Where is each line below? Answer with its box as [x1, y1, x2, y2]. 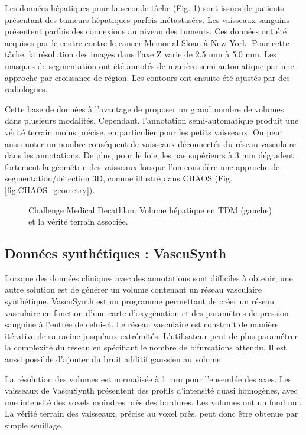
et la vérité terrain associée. [28, 215, 128, 228]
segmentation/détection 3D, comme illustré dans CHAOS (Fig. [5, 172, 232, 184]
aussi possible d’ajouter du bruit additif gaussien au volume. [5, 353, 223, 365]
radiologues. [5, 83, 48, 95]
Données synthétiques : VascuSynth [5, 244, 227, 262]
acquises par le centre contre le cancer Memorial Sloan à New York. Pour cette [5, 36, 289, 48]
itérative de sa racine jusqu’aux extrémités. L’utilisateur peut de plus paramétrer [5, 329, 298, 342]
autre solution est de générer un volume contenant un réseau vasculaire [5, 283, 262, 296]
